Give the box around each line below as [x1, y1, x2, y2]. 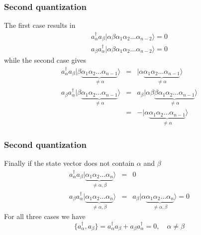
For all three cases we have [4, 211, 86, 222]
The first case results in [4, 20, 76, 30]
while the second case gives [4, 55, 87, 65]
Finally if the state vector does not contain [4, 158, 135, 168]
